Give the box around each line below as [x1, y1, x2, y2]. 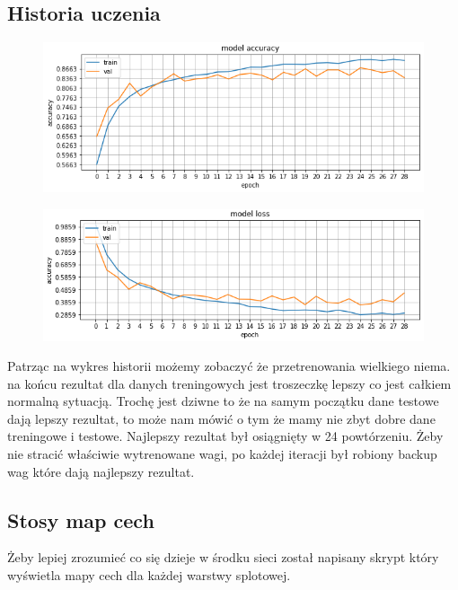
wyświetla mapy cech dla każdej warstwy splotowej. [7, 566, 291, 585]
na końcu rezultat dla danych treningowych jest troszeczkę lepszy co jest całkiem [7, 374, 452, 392]
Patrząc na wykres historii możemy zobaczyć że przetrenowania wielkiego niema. [7, 357, 451, 375]
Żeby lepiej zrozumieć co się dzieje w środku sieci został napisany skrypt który [7, 548, 439, 567]
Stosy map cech [7, 506, 154, 533]
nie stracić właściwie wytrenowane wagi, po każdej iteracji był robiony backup [7, 445, 437, 463]
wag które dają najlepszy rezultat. [7, 462, 195, 480]
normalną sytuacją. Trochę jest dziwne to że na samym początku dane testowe [7, 392, 439, 410]
